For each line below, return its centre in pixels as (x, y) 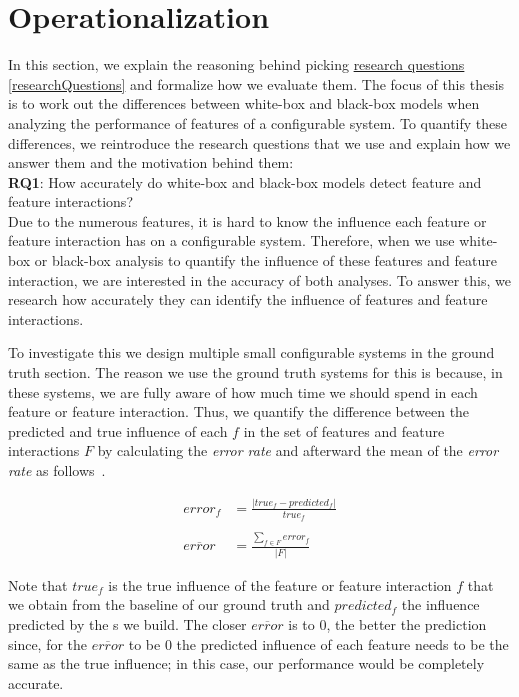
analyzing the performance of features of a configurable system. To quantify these (258, 122)
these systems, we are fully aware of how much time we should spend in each (243, 391)
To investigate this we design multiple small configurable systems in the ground (251, 352)
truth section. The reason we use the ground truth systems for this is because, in (255, 372)
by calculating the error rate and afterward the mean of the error (298, 450)
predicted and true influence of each (118, 430)
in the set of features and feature (344, 430)
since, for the (48, 643)
